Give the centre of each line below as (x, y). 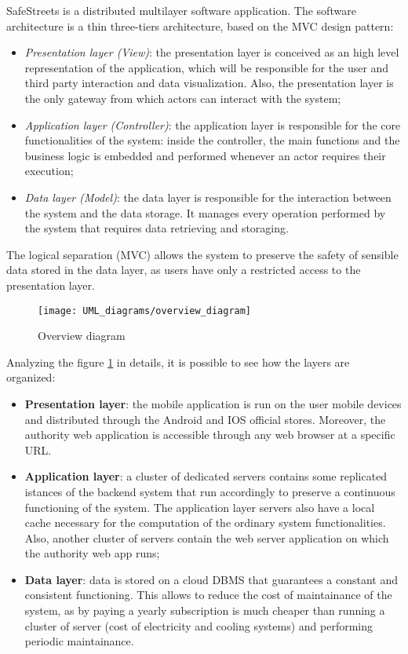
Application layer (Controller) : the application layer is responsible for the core (213, 124)
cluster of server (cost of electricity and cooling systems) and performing (199, 625)
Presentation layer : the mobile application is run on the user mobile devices (213, 403)
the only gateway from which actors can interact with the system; (183, 98)
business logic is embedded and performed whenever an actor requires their (205, 155)
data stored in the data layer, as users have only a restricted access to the (184, 270)
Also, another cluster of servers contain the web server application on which (207, 537)
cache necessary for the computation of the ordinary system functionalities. (205, 522)
